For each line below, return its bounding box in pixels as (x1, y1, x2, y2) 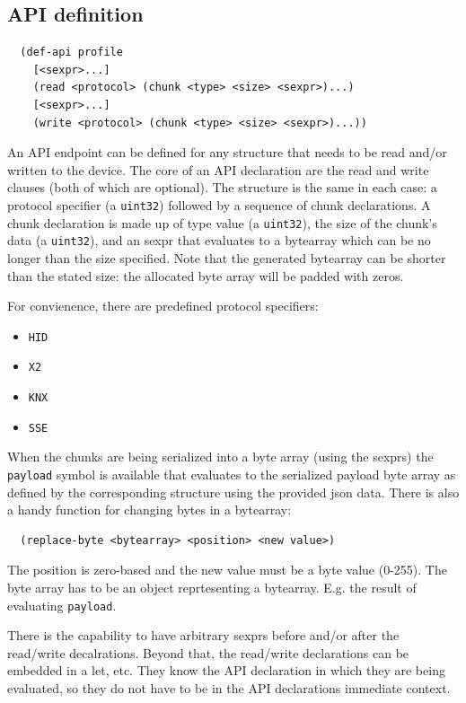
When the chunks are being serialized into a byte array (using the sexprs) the (7, 447, 434, 466)
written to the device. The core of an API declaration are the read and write (7, 160, 429, 179)
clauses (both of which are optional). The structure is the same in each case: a (7, 178, 437, 197)
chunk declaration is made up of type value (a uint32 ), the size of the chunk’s (7, 213, 437, 232)
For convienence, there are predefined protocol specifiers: (7, 296, 319, 315)
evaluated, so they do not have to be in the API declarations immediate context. (7, 678, 451, 697)
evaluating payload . (7, 595, 117, 614)
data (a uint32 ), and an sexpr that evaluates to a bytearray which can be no (7, 231, 431, 250)
